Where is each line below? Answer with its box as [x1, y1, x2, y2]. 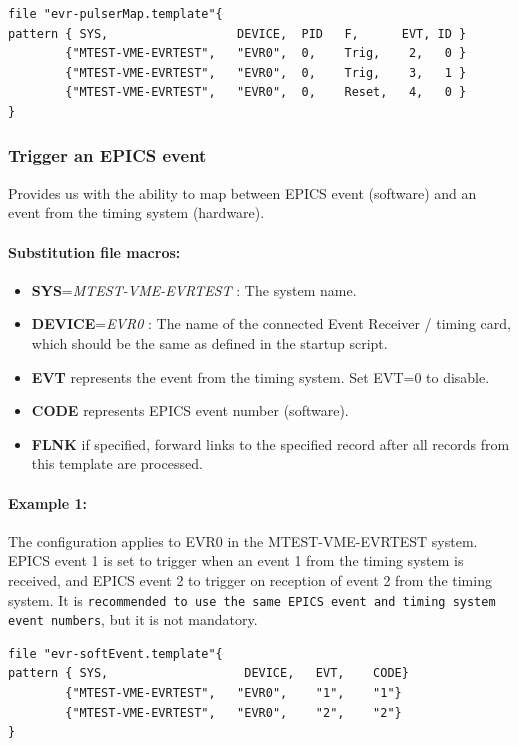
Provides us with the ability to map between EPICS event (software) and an [8, 182, 477, 203]
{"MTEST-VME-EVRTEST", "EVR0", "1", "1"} [65, 686, 402, 700]
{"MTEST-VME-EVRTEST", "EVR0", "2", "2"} [65, 705, 402, 720]
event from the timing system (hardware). [8, 202, 265, 223]
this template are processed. [31, 453, 203, 474]
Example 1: [8, 492, 87, 513]
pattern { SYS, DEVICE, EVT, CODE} [8, 666, 409, 681]
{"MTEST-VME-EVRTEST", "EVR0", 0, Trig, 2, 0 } [65, 46, 467, 61]
